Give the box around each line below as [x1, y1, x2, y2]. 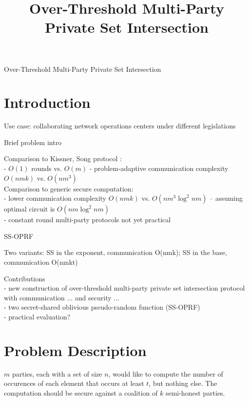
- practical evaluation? [4, 312, 71, 321]
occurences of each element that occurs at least [4, 378, 144, 388]
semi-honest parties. [165, 387, 225, 398]
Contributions [4, 273, 45, 283]
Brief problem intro [4, 137, 62, 147]
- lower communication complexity [4, 193, 107, 203]
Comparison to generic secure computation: [4, 183, 134, 193]
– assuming [210, 193, 243, 203]
